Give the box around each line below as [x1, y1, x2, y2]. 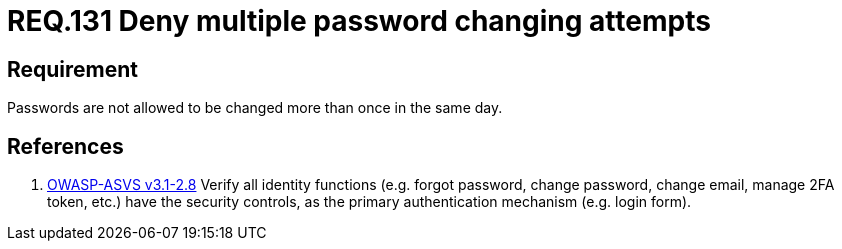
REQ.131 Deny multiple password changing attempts [7, 4, 711, 38]
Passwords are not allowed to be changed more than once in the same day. [7, 99, 503, 117]
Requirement [7, 56, 139, 82]
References [7, 133, 124, 159]
